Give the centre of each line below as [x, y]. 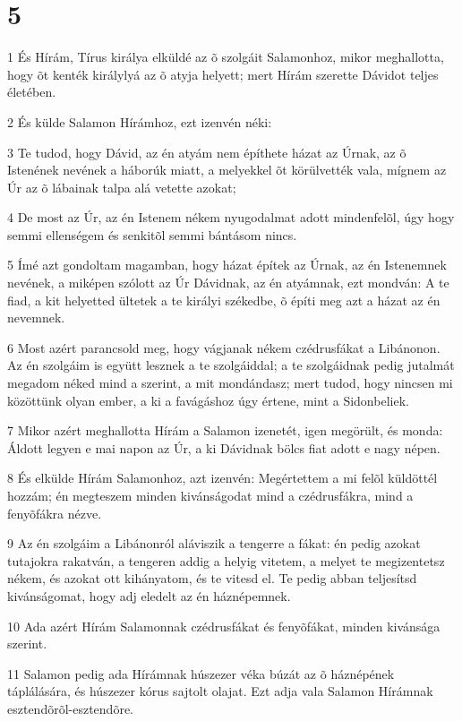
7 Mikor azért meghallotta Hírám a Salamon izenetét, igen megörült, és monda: [225, 430]
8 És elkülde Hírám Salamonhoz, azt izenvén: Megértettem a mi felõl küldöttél [222, 478]
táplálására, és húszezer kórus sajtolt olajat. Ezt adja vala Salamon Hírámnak [220, 691]
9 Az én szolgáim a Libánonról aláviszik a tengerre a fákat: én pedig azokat [214, 543]
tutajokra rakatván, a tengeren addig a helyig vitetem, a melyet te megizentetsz [226, 560]
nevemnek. [36, 318]
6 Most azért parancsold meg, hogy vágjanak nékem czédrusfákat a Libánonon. [224, 347]
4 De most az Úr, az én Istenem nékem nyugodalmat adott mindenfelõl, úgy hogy [231, 217]
